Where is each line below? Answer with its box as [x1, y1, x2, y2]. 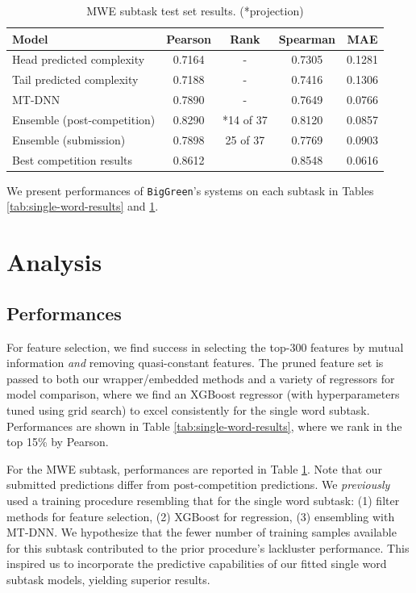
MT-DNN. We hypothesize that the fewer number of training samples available [6, 524, 397, 541]
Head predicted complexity [12, 51, 145, 68]
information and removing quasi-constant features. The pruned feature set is [6, 354, 384, 371]
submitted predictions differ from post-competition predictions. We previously [6, 476, 390, 493]
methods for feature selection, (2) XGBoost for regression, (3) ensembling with [6, 507, 395, 524]
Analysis [6, 245, 102, 278]
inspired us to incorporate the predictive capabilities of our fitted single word [6, 555, 387, 572]
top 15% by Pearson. [6, 433, 109, 450]
